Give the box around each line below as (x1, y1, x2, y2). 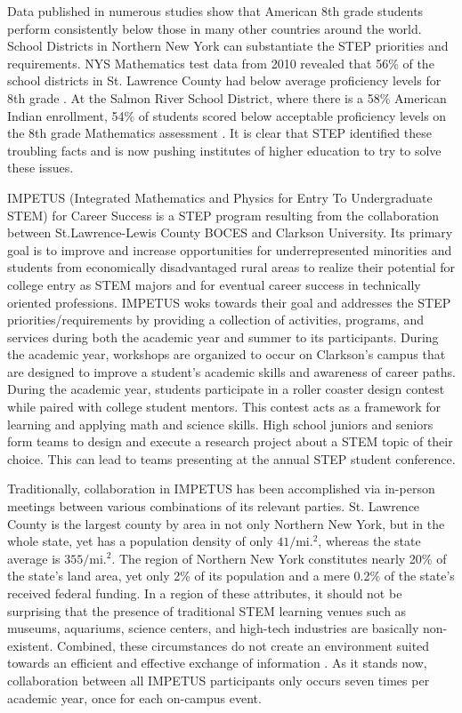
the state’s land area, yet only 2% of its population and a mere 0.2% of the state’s (7, 566, 455, 585)
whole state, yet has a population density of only (7, 532, 273, 550)
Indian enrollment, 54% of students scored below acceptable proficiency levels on (7, 106, 447, 124)
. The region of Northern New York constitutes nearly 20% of (111, 549, 447, 567)
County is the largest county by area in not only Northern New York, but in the (7, 514, 445, 533)
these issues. (7, 158, 74, 177)
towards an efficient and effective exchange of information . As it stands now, (7, 653, 427, 672)
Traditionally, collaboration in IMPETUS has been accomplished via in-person (7, 479, 435, 498)
